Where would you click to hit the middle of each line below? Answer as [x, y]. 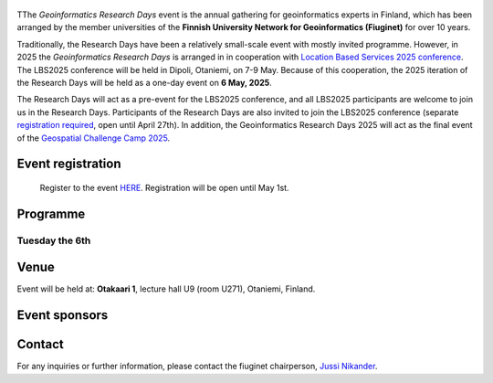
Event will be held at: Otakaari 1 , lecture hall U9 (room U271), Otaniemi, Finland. [166, 289]
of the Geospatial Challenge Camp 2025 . [94, 138]
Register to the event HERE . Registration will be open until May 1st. [164, 187]
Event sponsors [63, 315]
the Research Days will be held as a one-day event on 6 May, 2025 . [145, 82]
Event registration [69, 164]
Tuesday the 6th [54, 240]
